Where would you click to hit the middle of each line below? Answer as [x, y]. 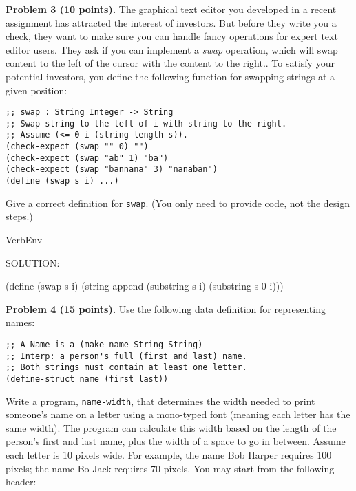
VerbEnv [24, 239]
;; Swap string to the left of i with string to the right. [146, 123]
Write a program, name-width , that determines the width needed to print [160, 401]
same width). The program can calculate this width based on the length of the [171, 427]
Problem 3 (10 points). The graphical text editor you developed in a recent [171, 9]
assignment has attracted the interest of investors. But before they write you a [171, 22]
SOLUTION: [33, 262]
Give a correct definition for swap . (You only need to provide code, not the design [178, 203]
